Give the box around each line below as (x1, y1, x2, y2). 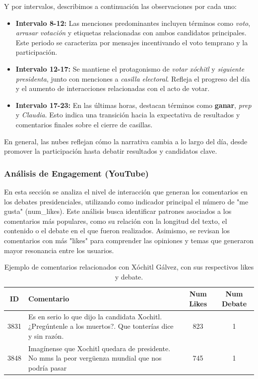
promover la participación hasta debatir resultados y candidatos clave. (4, 146, 217, 156)
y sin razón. (28, 330, 64, 341)
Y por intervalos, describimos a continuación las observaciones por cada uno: (4, 1, 237, 11)
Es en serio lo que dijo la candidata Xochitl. (28, 311, 162, 321)
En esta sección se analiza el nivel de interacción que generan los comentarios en (4, 186, 248, 196)
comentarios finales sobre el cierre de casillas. (15, 119, 153, 129)
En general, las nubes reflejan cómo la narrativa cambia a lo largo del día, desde (4, 136, 248, 146)
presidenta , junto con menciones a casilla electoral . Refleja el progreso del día (15, 73, 250, 84)
